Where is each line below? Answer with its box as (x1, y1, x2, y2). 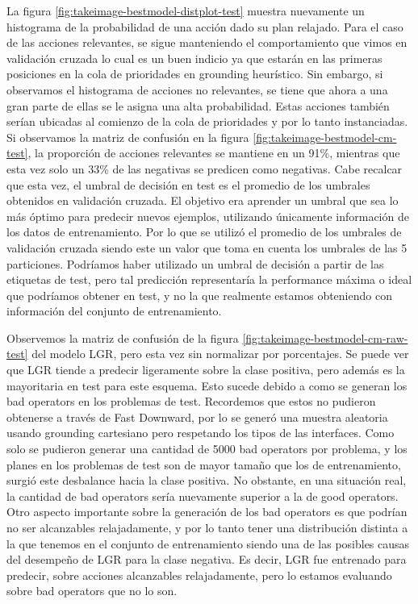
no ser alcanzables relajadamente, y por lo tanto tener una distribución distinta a (6, 519, 408, 535)
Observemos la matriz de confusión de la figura (6, 329, 239, 346)
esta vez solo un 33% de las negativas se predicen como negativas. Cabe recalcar (6, 160, 403, 177)
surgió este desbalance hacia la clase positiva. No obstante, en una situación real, (6, 472, 407, 489)
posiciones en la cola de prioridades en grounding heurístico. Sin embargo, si (6, 65, 383, 82)
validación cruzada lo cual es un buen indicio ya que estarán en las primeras (6, 49, 382, 66)
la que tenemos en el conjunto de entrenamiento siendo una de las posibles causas (6, 535, 410, 552)
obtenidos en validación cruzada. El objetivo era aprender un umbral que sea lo (6, 192, 399, 209)
